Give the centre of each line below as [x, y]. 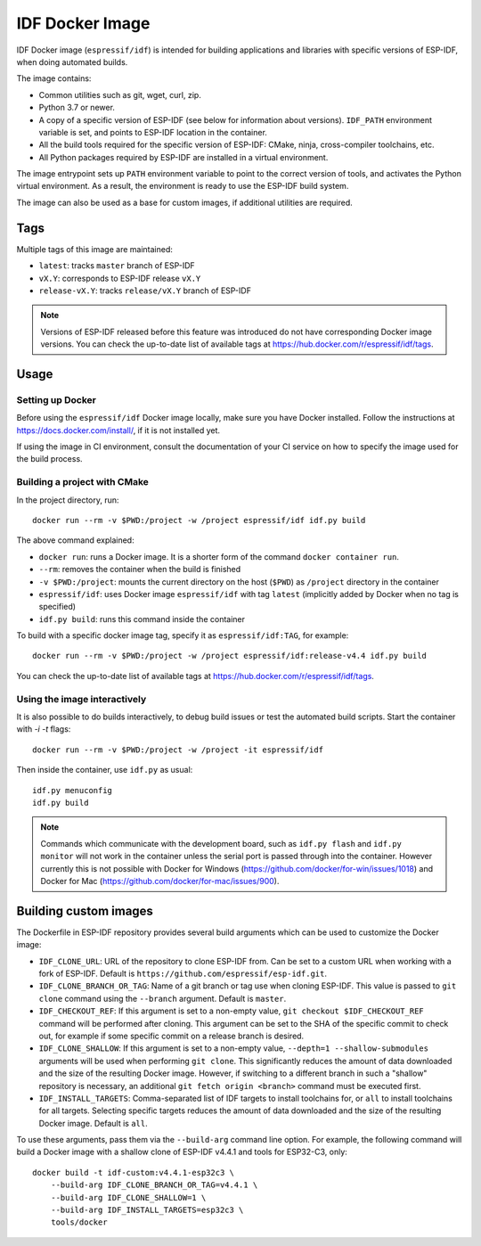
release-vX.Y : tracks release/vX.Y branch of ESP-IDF [145, 291]
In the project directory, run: [68, 500]
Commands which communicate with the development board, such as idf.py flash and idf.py [221, 843]
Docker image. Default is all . [94, 1123]
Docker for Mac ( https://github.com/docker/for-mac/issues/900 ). [160, 881]
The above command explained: [75, 540]
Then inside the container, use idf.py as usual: [105, 770]
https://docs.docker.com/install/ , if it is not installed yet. [118, 430]
